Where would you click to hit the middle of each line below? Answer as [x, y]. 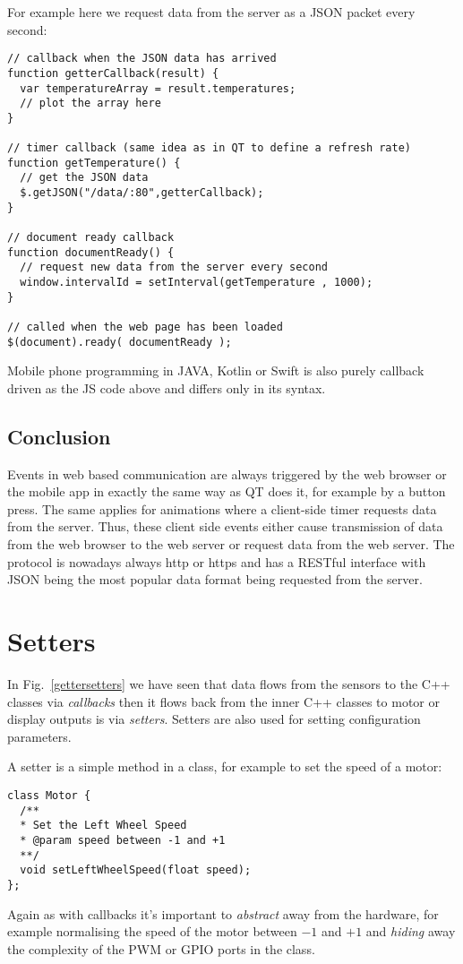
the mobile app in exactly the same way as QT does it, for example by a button [227, 491]
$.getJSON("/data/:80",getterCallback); [142, 193]
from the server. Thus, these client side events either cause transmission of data [225, 526]
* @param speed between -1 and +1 [123, 840]
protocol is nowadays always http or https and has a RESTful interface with [217, 561]
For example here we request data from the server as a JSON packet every [211, 12]
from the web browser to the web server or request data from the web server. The [231, 544]
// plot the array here [90, 103]
